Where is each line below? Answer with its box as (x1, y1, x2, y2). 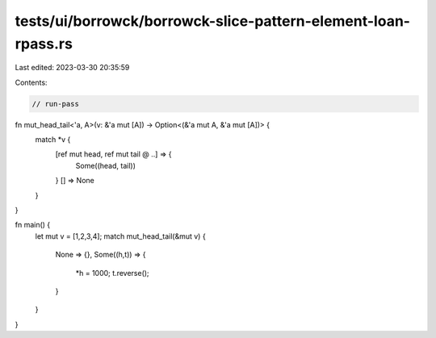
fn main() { (15, 220, 51, 230)
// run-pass (31, 99, 80, 108)
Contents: (15, 77, 48, 87)
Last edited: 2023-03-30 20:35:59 (15, 63, 130, 73)
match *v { (35, 135, 71, 144)
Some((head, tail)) (75, 161, 136, 170)
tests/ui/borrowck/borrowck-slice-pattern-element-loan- (15, 12, 411, 30)
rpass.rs (15, 35, 73, 52)
